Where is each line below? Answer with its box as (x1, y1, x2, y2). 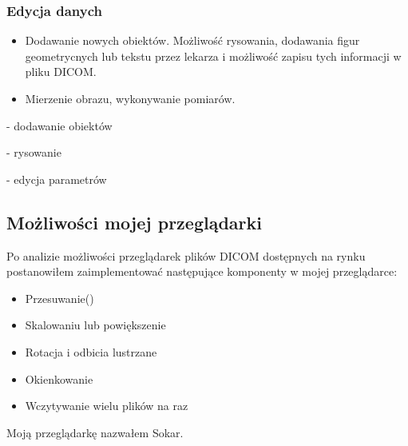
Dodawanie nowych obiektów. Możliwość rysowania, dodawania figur (25, 32, 360, 49)
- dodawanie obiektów (6, 117, 113, 133)
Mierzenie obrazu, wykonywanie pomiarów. (25, 90, 236, 106)
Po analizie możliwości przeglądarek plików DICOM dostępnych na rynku (6, 247, 366, 264)
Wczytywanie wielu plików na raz (25, 397, 188, 414)
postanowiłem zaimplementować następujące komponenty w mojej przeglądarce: (6, 263, 398, 280)
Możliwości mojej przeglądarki (6, 209, 262, 234)
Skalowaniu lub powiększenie (25, 317, 166, 333)
